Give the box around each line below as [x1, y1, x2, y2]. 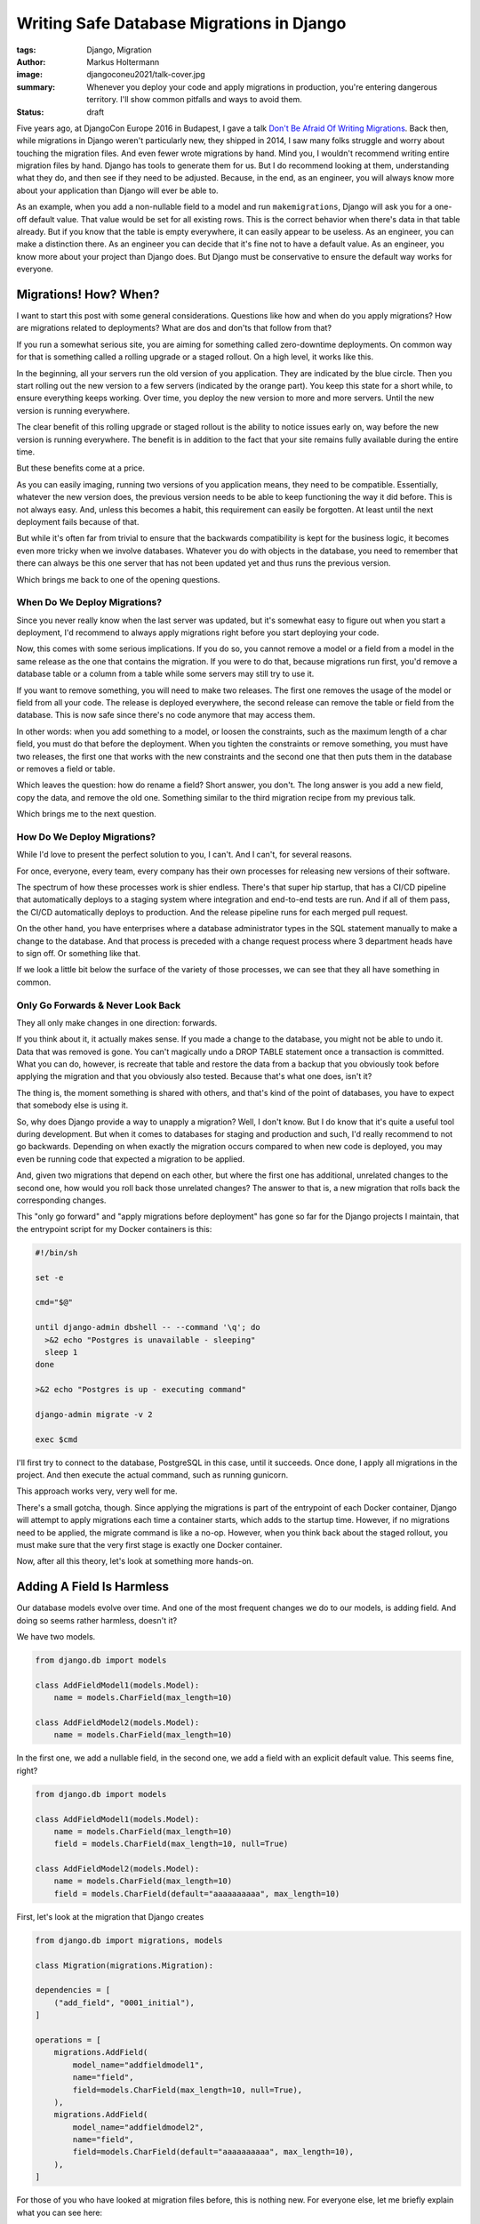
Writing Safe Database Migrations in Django [16, 13, 347, 33]
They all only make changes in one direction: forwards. [16, 1017, 218, 1027]
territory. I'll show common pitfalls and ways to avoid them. [86, 94, 302, 105]
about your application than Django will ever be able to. [16, 185, 219, 196]
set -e [35, 1272, 64, 1283]
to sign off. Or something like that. [16, 948, 141, 958]
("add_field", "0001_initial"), [53, 1997, 196, 2008]
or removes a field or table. [16, 763, 116, 774]
